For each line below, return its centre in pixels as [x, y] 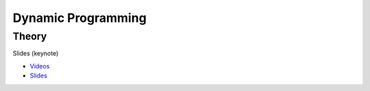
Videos [40, 66]
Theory [30, 36]
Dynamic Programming [79, 18]
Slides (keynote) [36, 53]
